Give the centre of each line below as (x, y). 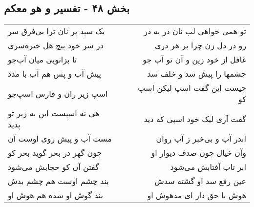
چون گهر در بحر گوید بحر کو (55, 153)
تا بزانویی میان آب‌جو (42, 60)
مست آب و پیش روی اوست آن (60, 139)
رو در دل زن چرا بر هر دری (201, 45)
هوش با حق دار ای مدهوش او (197, 195)
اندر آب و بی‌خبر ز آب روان (201, 139)
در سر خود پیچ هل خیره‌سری (56, 45)
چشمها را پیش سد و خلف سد (197, 74)
